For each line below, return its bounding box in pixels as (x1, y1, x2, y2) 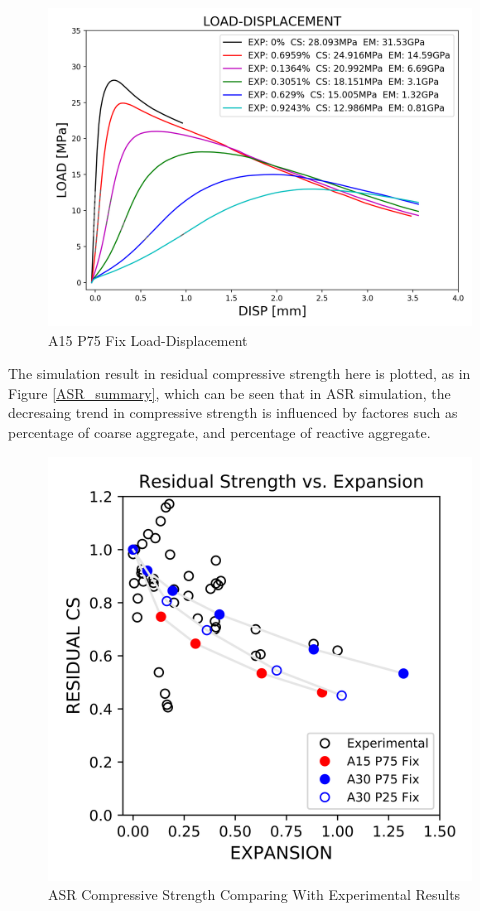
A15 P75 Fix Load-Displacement (48, 329, 248, 350)
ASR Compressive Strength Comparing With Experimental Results (48, 884, 461, 905)
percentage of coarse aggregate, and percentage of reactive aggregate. (8, 421, 431, 442)
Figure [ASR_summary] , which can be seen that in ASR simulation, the (8, 382, 451, 403)
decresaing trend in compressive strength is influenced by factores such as (8, 402, 458, 423)
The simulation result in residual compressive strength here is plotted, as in (8, 363, 471, 384)
